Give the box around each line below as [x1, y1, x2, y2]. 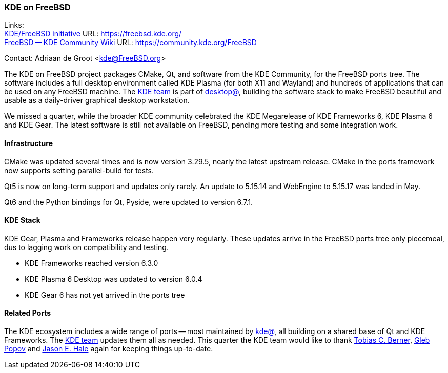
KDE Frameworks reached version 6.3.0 [25, 258, 158, 267]
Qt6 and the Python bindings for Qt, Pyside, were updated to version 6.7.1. [4, 197, 253, 206]
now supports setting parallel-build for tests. [4, 165, 154, 175]
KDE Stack [4, 216, 40, 225]
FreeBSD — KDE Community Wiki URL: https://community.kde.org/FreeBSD [4, 38, 257, 47]
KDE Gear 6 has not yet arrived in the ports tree [25, 290, 185, 299]
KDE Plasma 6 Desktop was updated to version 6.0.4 [25, 274, 202, 283]
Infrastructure [4, 138, 53, 148]
